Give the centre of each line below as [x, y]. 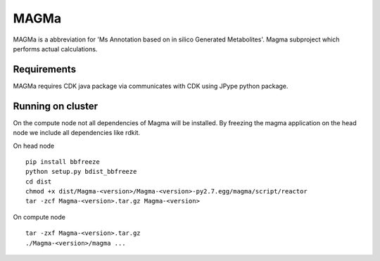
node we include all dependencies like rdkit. [77, 133]
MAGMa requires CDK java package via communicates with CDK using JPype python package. [151, 86]
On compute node [39, 217]
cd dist [39, 182]
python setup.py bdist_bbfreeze [81, 172]
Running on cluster [56, 106]
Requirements [45, 69]
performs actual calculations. [55, 49]
